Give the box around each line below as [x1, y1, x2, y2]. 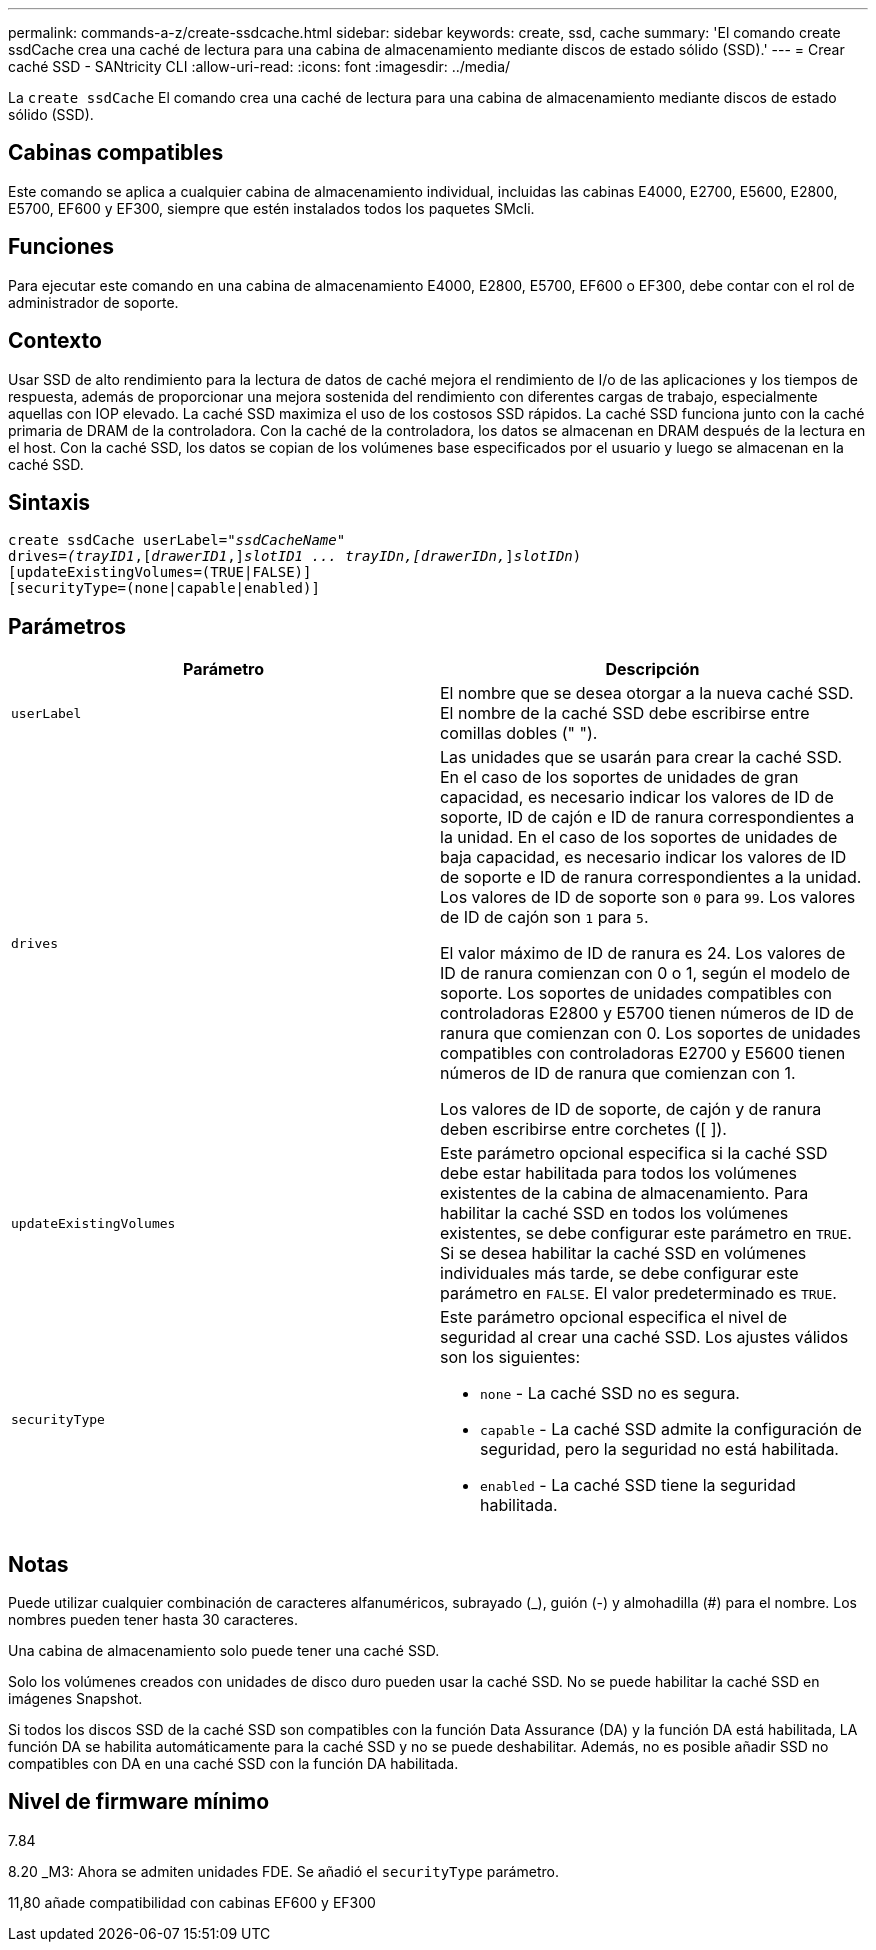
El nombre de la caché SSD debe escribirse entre [440, 703, 810, 724]
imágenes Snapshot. [8, 1690, 143, 1708]
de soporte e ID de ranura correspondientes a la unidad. [440, 867, 862, 888]
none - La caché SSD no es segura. [480, 1383, 740, 1404]
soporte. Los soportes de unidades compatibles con [440, 983, 833, 1004]
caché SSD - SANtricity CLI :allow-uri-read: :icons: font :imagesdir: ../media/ [8, 58, 511, 75]
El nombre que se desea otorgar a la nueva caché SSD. [440, 683, 854, 704]
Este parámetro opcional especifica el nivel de [440, 1307, 788, 1328]
